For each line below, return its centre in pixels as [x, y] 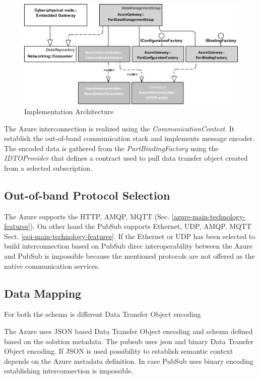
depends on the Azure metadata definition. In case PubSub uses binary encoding [129, 361]
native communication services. [52, 266]
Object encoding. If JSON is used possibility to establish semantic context [119, 351]
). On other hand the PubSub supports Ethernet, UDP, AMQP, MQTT [141, 226]
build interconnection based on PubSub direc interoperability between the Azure [128, 246]
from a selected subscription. [48, 168]
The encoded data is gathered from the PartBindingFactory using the [111, 148]
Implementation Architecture [69, 111]
